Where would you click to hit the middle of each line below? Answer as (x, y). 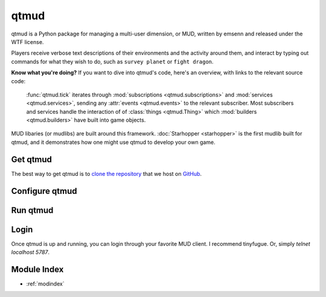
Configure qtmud (44, 191)
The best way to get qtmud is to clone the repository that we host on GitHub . (107, 174)
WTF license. (27, 42)
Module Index (37, 269)
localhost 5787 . (30, 252)
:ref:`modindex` (45, 284)
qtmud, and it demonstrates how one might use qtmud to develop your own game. (113, 142)
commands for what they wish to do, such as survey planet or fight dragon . (112, 61)
